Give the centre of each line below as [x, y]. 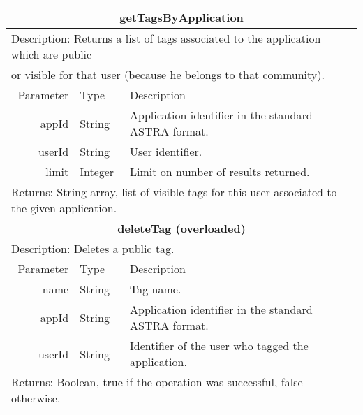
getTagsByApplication [181, 17]
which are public [52, 54]
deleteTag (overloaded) [181, 228]
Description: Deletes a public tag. [93, 248]
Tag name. [156, 289]
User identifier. [166, 151]
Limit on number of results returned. [220, 172]
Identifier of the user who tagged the [219, 345]
